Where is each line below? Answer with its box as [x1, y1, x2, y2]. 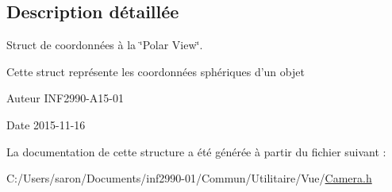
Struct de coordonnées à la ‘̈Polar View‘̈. [6, 36, 203, 53]
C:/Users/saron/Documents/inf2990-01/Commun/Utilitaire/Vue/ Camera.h [6, 170, 372, 186]
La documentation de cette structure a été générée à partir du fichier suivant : [6, 143, 386, 159]
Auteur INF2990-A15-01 [6, 90, 125, 106]
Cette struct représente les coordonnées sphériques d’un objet [6, 63, 305, 79]
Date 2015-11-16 [6, 116, 86, 132]
